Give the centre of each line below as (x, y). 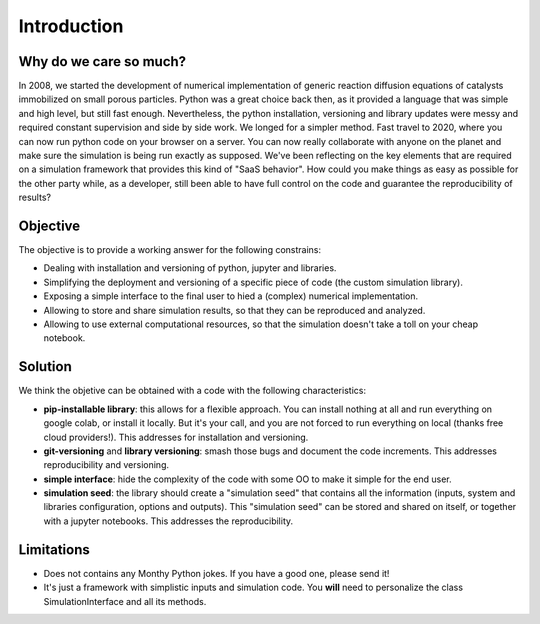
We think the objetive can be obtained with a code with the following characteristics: (192, 391)
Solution (45, 366)
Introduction (71, 26)
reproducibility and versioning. (106, 465)
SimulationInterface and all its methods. (125, 601)
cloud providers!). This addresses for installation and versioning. (176, 437)
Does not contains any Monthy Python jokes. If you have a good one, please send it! (216, 573)
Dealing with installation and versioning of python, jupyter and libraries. (190, 268)
